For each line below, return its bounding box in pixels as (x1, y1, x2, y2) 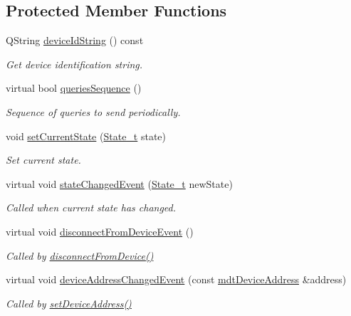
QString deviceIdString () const (6, 33, 144, 48)
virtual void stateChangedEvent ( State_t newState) (6, 176, 233, 191)
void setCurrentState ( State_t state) (6, 128, 167, 143)
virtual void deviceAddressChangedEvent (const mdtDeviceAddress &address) (6, 272, 347, 287)
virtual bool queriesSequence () (6, 80, 142, 95)
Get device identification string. (6, 56, 143, 71)
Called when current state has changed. (6, 200, 177, 215)
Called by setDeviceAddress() (6, 295, 132, 310)
